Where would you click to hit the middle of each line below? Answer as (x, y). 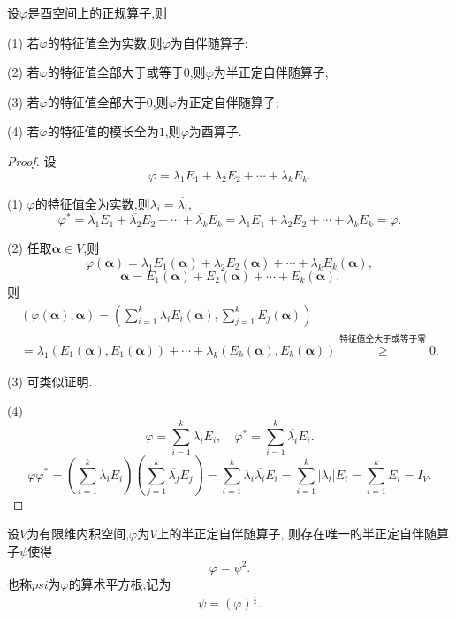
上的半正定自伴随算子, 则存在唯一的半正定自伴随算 (303, 534)
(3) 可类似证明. (50, 381)
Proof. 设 (32, 160)
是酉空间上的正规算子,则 (98, 12)
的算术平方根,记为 (120, 584)
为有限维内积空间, (78, 534)
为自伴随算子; (209, 42)
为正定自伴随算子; (228, 101)
